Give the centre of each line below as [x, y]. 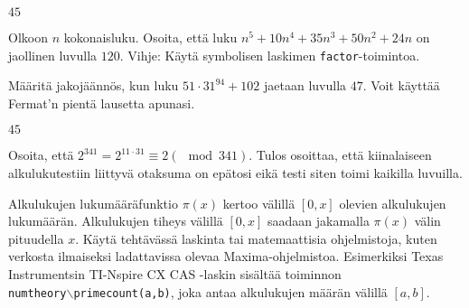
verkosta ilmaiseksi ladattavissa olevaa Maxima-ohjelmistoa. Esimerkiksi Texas [226, 256]
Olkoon [28, 37]
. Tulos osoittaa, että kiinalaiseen [340, 155]
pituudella [36, 238]
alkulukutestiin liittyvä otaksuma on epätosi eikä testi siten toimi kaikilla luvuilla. [235, 173]
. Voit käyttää [401, 85]
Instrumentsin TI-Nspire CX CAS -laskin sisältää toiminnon [175, 274]
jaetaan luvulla [305, 85]
